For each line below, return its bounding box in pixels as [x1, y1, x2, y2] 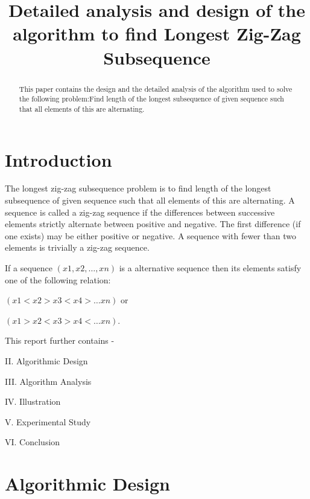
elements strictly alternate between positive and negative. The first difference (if [5, 217, 301, 230]
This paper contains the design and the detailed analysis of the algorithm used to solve [19, 83, 293, 94]
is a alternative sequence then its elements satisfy [119, 262, 302, 274]
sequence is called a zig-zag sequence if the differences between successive [5, 205, 275, 218]
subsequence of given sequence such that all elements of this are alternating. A [5, 194, 295, 207]
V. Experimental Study [5, 415, 91, 428]
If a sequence [5, 262, 53, 274]
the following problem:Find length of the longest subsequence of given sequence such [19, 94, 284, 104]
